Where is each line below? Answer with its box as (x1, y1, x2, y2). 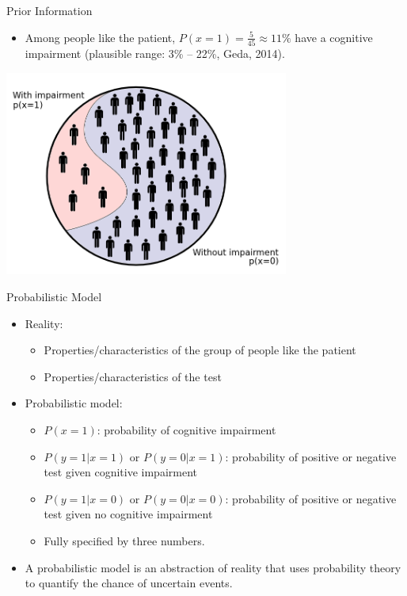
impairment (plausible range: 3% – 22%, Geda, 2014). (25, 44, 285, 61)
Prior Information (6, 2, 93, 18)
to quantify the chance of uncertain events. (25, 575, 233, 591)
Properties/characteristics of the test (44, 368, 222, 384)
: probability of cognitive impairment (97, 421, 276, 437)
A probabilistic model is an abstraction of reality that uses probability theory (25, 559, 401, 575)
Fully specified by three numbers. (44, 532, 205, 548)
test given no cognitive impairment (44, 506, 213, 522)
